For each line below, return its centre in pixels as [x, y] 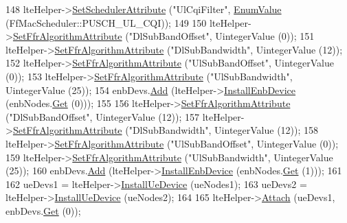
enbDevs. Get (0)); [43, 210]
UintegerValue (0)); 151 [265, 36]
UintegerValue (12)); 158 [267, 130]
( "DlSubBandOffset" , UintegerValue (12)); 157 [103, 116]
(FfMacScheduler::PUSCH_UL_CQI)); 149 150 [106, 22]
